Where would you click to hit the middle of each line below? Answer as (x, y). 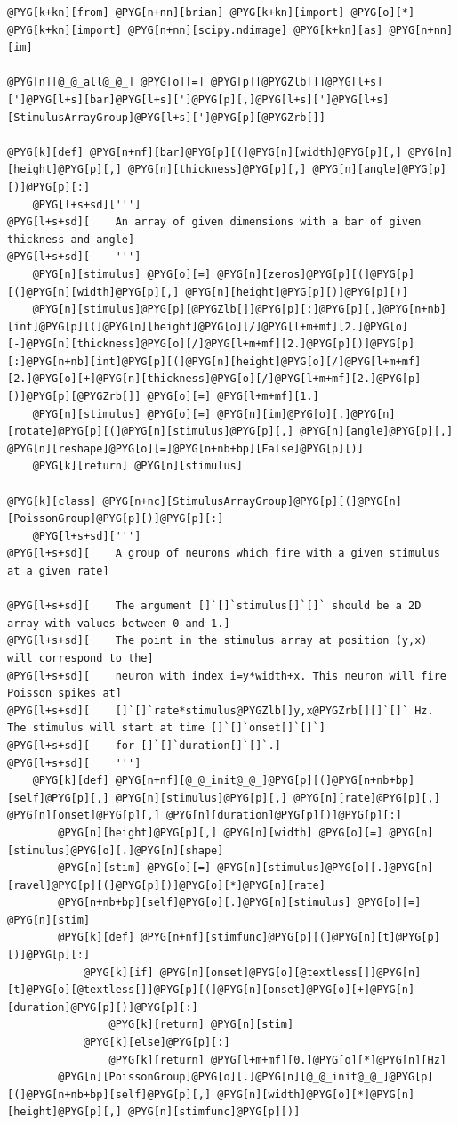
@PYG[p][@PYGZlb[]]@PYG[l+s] (297, 82)
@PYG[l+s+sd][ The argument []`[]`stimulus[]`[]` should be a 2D (214, 606)
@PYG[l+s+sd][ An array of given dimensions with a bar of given (214, 222)
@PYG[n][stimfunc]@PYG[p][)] (214, 1112)
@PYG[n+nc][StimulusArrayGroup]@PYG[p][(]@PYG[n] (252, 501)
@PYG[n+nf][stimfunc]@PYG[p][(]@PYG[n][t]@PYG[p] (290, 937)
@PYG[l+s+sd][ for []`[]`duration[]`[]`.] (144, 745)
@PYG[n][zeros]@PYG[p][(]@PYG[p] (316, 274)
